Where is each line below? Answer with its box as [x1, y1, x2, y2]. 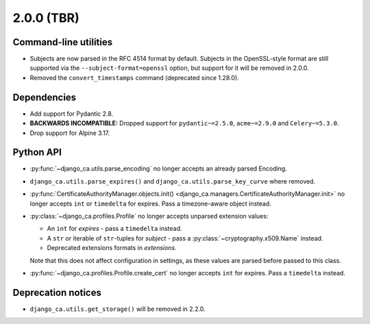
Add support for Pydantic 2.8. [29, 110, 114, 118]
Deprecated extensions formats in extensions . [47, 244, 177, 252]
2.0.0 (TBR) [12, 10, 79, 25]
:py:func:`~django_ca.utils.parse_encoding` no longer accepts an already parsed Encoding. [29, 164, 287, 173]
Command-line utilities [12, 36, 113, 48]
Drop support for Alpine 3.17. [29, 129, 110, 137]
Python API [12, 147, 62, 158]
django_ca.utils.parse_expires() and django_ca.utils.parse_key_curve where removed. [29, 177, 316, 185]
